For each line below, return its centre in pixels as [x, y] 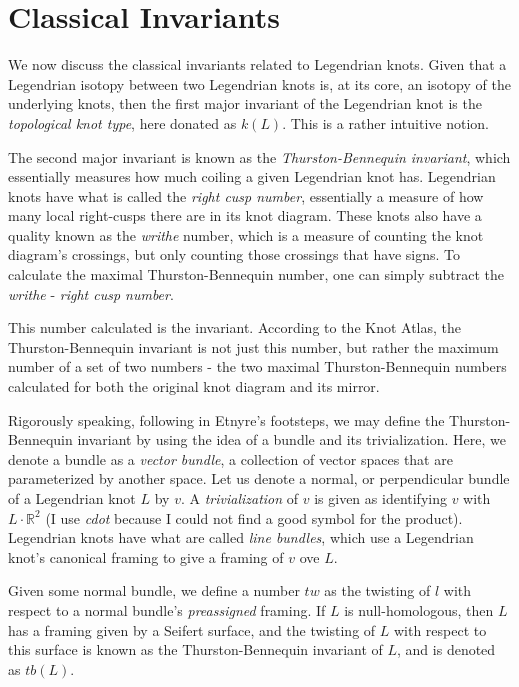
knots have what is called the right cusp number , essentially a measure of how [246, 195]
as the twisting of [377, 590]
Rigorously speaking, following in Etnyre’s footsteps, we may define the [226, 419]
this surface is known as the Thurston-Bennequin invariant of [195, 649]
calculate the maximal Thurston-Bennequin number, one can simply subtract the [256, 274]
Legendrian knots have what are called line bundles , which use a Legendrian [241, 537]
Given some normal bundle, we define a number [154, 590]
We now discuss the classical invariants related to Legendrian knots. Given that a [257, 64]
